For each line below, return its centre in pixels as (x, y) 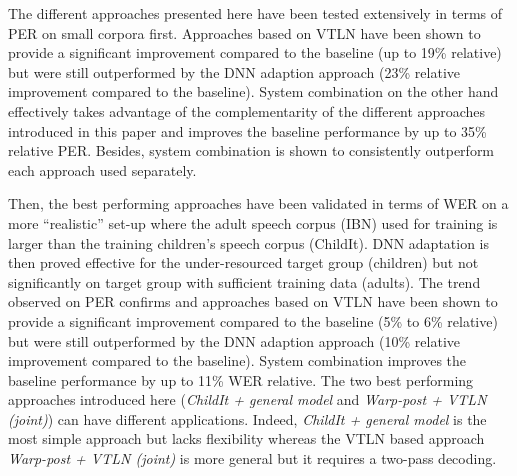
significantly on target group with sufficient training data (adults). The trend (244, 281)
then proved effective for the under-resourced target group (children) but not (243, 262)
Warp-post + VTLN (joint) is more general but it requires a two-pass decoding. (252, 458)
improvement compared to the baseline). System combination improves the (237, 360)
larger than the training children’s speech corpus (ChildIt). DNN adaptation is (249, 242)
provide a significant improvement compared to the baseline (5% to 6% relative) (253, 320)
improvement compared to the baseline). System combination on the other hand (253, 91)
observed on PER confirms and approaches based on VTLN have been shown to (253, 301)
